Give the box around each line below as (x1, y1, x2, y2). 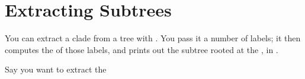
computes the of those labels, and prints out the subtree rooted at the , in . (5, 43, 278, 55)
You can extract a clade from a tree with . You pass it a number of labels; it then (5, 32, 301, 44)
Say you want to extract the (5, 63, 107, 75)
